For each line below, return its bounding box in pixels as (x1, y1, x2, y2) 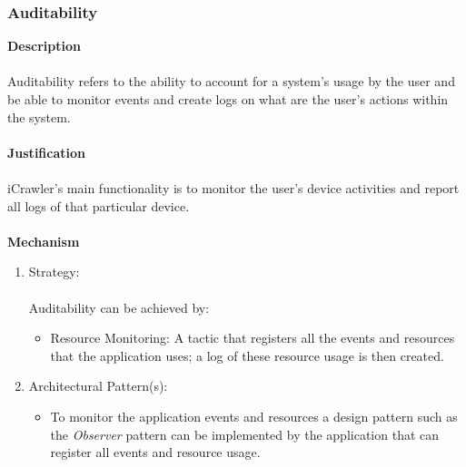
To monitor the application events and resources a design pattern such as (50, 406, 458, 425)
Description (7, 36, 82, 55)
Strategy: (28, 262, 80, 281)
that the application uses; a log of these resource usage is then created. (50, 345, 444, 365)
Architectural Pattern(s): (28, 376, 168, 395)
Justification (7, 142, 85, 161)
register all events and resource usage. (50, 443, 261, 462)
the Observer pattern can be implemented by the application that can (50, 424, 440, 443)
